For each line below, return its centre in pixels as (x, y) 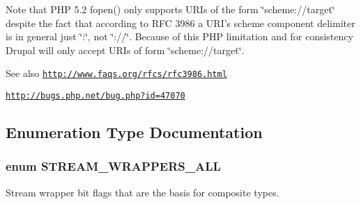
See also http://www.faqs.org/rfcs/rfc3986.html (116, 73)
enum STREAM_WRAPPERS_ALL (113, 166)
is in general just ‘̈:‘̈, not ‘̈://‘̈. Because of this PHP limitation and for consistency (179, 36)
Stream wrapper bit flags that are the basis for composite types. (143, 192)
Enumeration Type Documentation (134, 132)
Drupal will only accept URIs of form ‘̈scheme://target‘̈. (125, 50)
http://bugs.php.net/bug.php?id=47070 (95, 96)
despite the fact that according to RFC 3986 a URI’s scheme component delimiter (180, 23)
